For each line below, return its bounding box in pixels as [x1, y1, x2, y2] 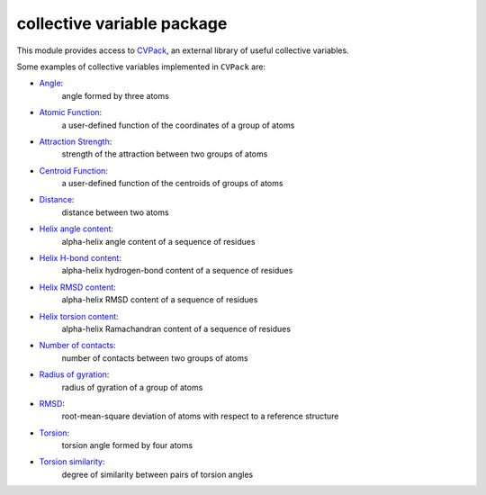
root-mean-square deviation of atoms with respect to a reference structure [61, 410, 339, 422]
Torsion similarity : [39, 456, 105, 467]
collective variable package [16, 13, 228, 33]
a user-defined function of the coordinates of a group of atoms [61, 120, 295, 130]
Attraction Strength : [39, 136, 112, 147]
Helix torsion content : [39, 310, 119, 321]
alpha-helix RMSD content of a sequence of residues [61, 294, 258, 305]
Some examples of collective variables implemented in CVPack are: [16, 61, 265, 72]
